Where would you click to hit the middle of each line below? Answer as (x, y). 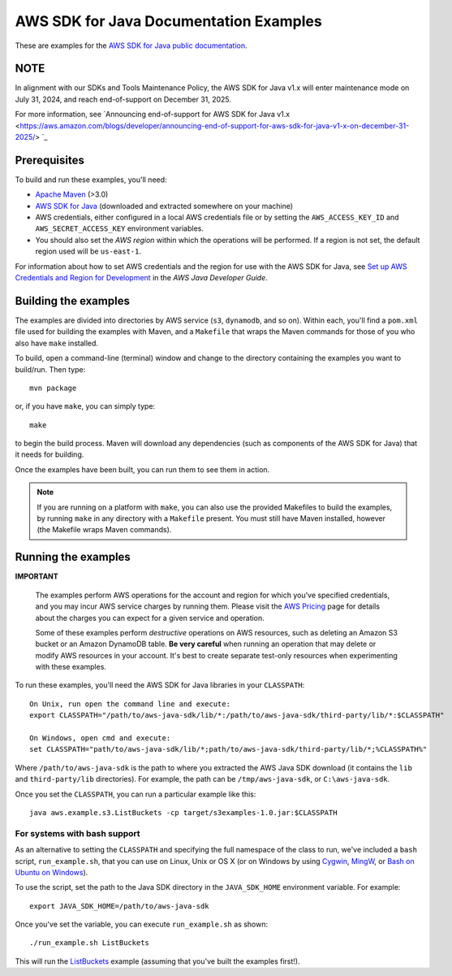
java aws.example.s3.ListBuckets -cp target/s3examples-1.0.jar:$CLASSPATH (183, 812)
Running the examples (73, 557)
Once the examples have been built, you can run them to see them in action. (142, 469)
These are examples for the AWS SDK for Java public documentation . (131, 46)
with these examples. (71, 667)
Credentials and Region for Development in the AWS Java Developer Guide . (141, 278)
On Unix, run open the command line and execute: (130, 704)
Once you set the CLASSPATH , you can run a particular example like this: (136, 794)
